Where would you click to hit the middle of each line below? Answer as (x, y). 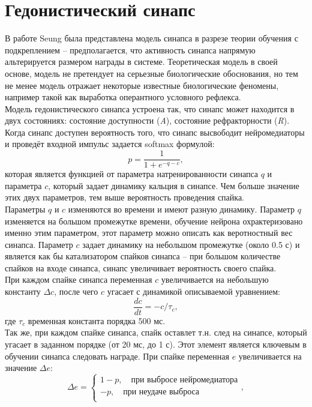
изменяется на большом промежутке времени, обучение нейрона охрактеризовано (154, 221)
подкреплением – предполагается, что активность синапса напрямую (130, 50)
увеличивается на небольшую (215, 279)
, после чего (76, 291)
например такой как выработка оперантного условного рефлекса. (123, 97)
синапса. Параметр (39, 244)
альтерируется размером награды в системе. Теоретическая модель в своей (141, 62)
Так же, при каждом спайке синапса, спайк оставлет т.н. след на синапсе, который (156, 332)
